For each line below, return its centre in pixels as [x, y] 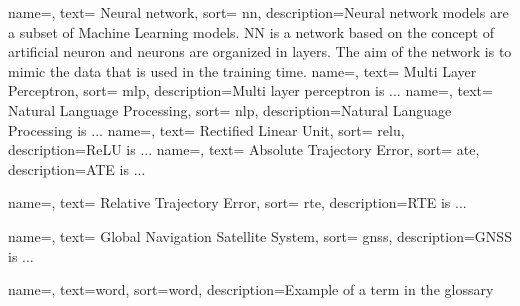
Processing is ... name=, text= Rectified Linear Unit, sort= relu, [206, 129]
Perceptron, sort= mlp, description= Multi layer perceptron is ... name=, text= [250, 90]
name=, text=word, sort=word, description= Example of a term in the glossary [251, 289]
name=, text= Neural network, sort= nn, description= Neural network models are [258, 12]
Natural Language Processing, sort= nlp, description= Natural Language [230, 109]
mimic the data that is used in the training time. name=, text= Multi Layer [242, 70]
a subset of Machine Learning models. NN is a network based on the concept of [251, 31]
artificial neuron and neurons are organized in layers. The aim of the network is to [260, 51]
